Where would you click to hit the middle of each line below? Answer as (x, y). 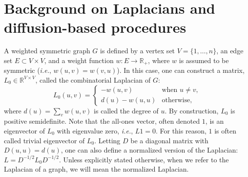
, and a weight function (79, 60)
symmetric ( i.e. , (28, 70)
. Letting (107, 140)
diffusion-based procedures (95, 27)
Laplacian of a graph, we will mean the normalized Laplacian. (96, 169)
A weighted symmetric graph (47, 51)
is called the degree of (126, 110)
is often (225, 130)
